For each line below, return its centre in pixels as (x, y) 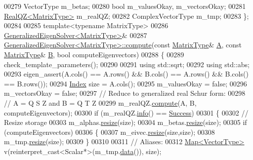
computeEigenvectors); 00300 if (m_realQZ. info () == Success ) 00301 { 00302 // (126, 112)
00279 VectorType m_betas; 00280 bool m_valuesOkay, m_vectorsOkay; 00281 (125, 6)
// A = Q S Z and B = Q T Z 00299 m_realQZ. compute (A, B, (100, 102)
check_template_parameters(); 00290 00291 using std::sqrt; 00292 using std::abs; (127, 64)
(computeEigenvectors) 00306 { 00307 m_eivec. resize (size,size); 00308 (109, 132)
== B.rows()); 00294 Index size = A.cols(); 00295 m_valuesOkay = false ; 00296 (126, 83)
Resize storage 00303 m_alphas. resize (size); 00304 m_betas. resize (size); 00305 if (126, 122)
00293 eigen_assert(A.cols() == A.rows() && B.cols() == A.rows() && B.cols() (126, 74)
